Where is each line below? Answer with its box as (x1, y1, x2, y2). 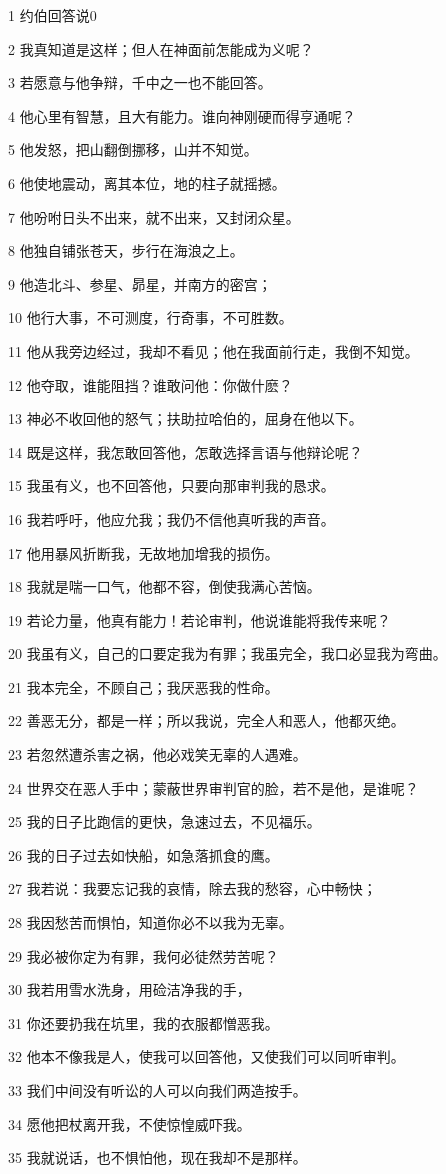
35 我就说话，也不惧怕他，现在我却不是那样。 (8, 1147, 307, 1168)
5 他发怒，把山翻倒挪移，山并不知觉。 (8, 139, 258, 160)
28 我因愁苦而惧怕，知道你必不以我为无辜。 (8, 912, 293, 933)
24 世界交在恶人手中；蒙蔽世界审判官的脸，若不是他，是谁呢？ (8, 777, 419, 798)
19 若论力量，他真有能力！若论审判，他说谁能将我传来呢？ (8, 609, 391, 630)
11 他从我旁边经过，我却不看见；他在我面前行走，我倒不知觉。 (8, 340, 419, 361)
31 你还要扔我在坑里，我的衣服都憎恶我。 (8, 1012, 279, 1033)
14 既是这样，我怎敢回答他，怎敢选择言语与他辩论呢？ (8, 441, 363, 462)
